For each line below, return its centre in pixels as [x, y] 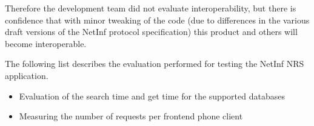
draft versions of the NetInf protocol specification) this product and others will [151, 32]
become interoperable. [46, 43]
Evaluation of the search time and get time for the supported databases [152, 96]
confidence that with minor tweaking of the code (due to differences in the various [157, 20]
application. [27, 75]
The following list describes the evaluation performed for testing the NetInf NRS [155, 64]
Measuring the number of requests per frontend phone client [131, 116]
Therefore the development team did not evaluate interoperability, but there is [151, 8]
